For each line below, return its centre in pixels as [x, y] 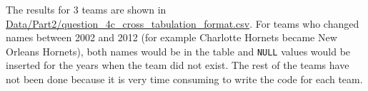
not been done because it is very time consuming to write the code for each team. [184, 79]
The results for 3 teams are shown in [86, 9]
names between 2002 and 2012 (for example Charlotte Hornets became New [171, 37]
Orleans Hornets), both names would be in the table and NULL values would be [178, 51]
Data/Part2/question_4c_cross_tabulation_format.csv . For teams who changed [183, 23]
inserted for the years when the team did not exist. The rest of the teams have [178, 65]
